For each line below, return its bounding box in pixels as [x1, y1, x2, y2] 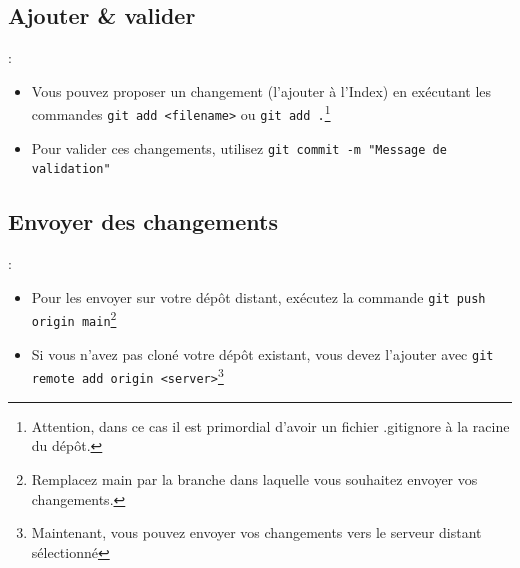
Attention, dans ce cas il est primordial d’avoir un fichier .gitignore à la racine [31, 415, 510, 436]
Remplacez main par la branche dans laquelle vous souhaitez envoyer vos [31, 468, 478, 489]
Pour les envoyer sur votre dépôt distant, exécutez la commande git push [31, 286, 486, 307]
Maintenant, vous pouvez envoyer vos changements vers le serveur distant [31, 522, 482, 543]
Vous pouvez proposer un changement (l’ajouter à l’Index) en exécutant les [31, 80, 492, 101]
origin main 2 [31, 307, 117, 330]
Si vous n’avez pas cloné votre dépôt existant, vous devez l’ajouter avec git [31, 343, 494, 364]
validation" [31, 162, 111, 177]
